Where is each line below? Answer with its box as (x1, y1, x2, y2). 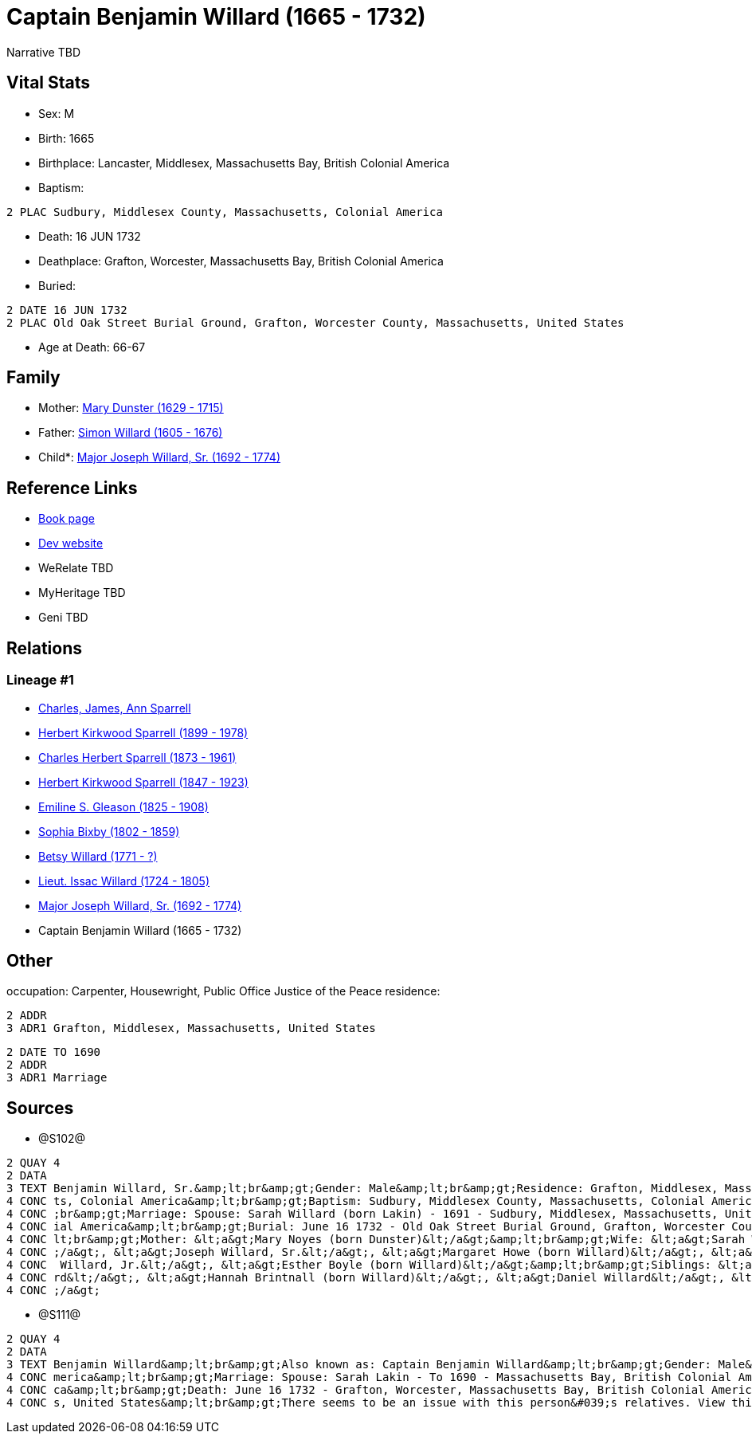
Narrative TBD (6, 45, 80, 59)
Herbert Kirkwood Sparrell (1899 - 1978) (38, 725, 249, 740)
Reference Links (6, 477, 138, 498)
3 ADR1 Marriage (6, 1071, 108, 1085)
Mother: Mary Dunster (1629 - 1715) (38, 401, 224, 415)
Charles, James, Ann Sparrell (38, 700, 191, 715)
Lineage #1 (6, 672, 74, 689)
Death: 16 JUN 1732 (38, 229, 141, 243)
